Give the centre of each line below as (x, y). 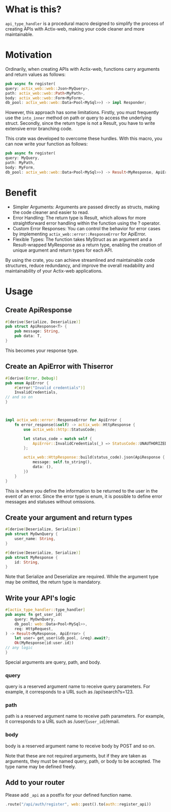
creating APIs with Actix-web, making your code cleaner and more (75, 29)
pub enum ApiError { (27, 383)
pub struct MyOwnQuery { (32, 534)
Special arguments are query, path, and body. (53, 662)
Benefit (21, 193)
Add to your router (35, 783)
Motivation (29, 55)
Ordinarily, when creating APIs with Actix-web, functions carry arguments (82, 69)
